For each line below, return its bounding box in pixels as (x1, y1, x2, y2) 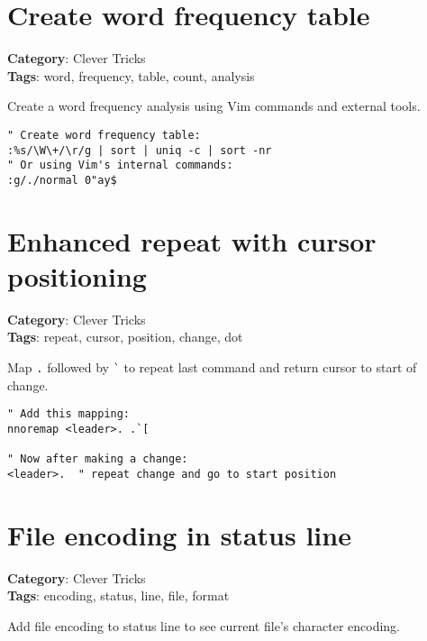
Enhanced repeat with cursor (7, 222, 377, 259)
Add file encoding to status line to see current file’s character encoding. (7, 616, 401, 635)
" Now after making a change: (7, 453, 188, 466)
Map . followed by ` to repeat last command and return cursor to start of (7, 358, 417, 377)
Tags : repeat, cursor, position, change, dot (7, 327, 243, 346)
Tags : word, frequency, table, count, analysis (7, 66, 255, 85)
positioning (7, 257, 147, 294)
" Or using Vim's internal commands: (7, 159, 233, 172)
